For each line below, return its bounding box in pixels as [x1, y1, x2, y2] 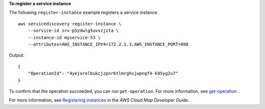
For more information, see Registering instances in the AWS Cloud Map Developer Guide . [9, 97, 189, 103]
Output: [9, 52, 25, 58]
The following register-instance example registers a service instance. [9, 10, 159, 16]
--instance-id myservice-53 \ [27, 35, 101, 40]
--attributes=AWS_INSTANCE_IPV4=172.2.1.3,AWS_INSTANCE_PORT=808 [27, 42, 189, 47]
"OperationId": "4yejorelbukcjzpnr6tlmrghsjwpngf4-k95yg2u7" [27, 71, 179, 76]
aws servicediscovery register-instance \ [18, 21, 122, 26]
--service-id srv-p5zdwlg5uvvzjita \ [27, 28, 119, 34]
